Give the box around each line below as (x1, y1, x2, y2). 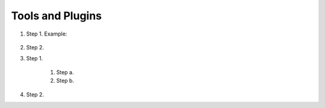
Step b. (56, 77, 75, 84)
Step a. (56, 68, 74, 75)
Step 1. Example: (26, 30, 67, 37)
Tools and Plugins (11, 9, 102, 22)
